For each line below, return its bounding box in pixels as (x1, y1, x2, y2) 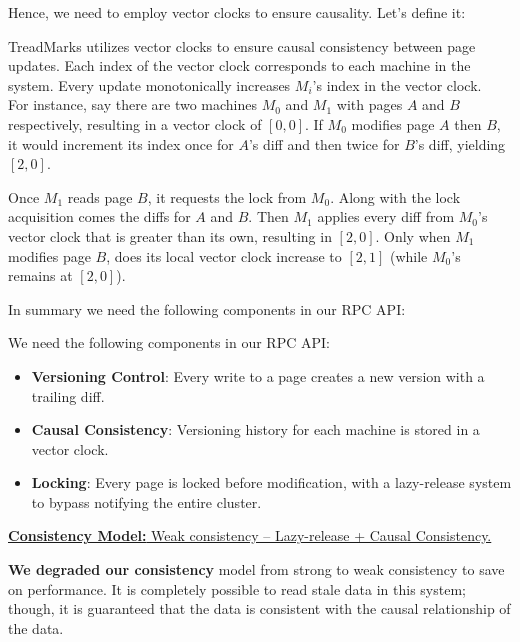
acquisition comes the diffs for (8, 206, 191, 227)
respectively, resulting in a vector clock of (8, 113, 262, 134)
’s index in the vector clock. (312, 74, 482, 95)
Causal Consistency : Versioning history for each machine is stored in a (31, 419, 480, 440)
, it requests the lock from (147, 186, 307, 207)
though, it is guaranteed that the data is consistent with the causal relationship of (8, 598, 511, 619)
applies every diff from (317, 206, 455, 227)
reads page (67, 186, 133, 207)
